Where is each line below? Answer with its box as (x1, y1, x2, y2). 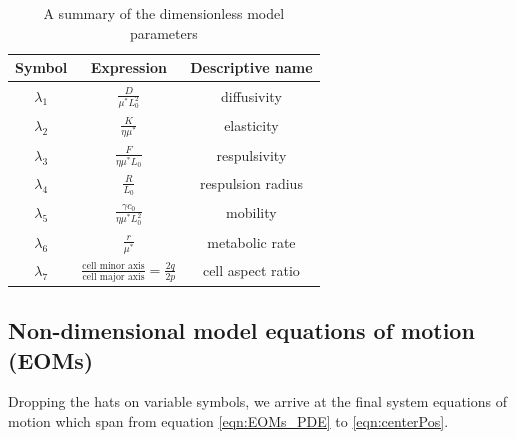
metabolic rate (207, 231, 296, 252)
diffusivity (221, 85, 282, 106)
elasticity (224, 115, 279, 136)
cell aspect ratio (202, 260, 300, 281)
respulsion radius (199, 173, 303, 194)
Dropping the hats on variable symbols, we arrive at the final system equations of (8, 391, 507, 412)
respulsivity (216, 144, 287, 165)
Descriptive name (190, 57, 313, 78)
